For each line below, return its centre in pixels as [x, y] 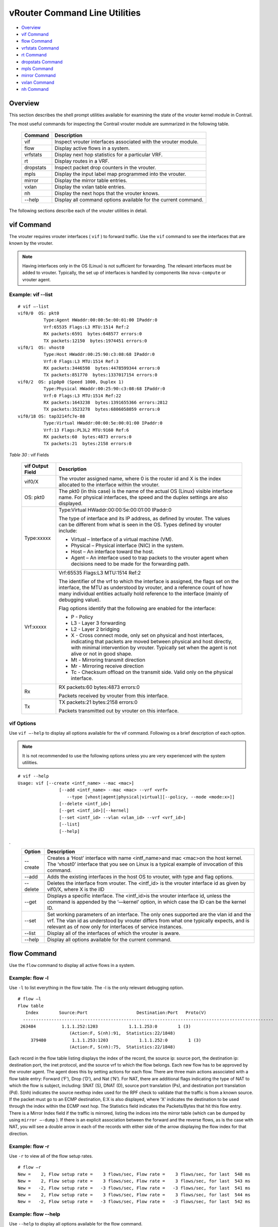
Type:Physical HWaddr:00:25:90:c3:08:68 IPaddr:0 [104, 389]
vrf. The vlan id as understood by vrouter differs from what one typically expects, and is [148, 921]
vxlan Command [38, 82]
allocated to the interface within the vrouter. [109, 485]
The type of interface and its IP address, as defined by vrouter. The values [144, 519]
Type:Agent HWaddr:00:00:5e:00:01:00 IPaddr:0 [101, 320]
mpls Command [37, 68]
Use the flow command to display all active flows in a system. [72, 965]
